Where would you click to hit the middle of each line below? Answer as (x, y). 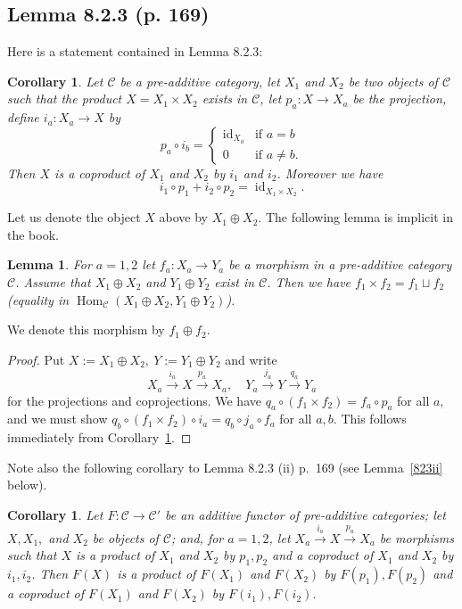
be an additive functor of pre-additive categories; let (305, 514)
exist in (235, 282)
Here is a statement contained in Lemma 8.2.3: (135, 51)
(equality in (38, 299)
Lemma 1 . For (49, 264)
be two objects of (393, 81)
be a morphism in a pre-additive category (340, 264)
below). (27, 485)
